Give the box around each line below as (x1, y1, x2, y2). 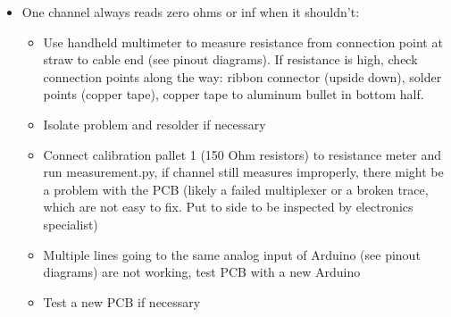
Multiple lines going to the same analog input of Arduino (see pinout (43, 245, 421, 263)
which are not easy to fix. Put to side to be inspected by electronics (43, 197, 413, 216)
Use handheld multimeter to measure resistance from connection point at (43, 32, 443, 51)
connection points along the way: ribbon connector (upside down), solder (43, 67, 442, 86)
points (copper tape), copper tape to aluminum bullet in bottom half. (43, 85, 424, 104)
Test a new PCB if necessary (43, 292, 201, 311)
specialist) (43, 214, 98, 233)
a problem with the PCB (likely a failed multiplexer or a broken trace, (43, 179, 429, 198)
